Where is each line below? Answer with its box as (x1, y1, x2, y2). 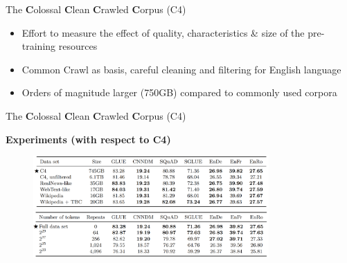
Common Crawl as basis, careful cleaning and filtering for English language (21, 62, 341, 76)
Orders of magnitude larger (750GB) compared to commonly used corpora (21, 85, 337, 100)
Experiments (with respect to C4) (6, 131, 171, 146)
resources (58, 39, 98, 53)
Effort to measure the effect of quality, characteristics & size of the (21, 25, 305, 39)
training (21, 39, 56, 53)
